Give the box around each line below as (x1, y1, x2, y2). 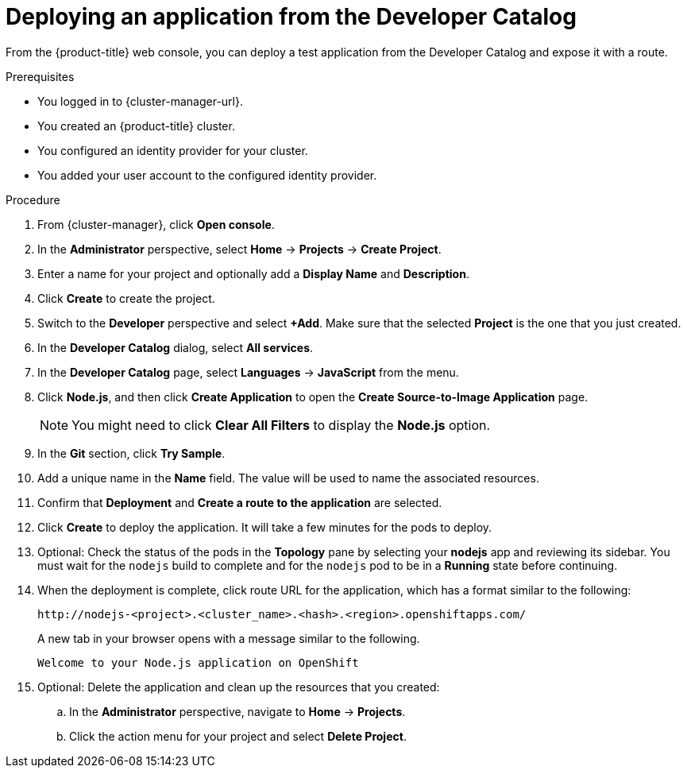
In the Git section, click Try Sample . (37, 446, 226, 460)
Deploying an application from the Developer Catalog (6, 3, 577, 30)
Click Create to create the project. (37, 291, 215, 305)
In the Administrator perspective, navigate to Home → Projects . (69, 704, 406, 718)
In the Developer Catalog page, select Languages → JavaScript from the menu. (37, 365, 459, 379)
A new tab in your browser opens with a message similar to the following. (37, 631, 420, 645)
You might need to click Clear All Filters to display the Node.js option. (71, 416, 491, 433)
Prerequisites (6, 69, 75, 83)
